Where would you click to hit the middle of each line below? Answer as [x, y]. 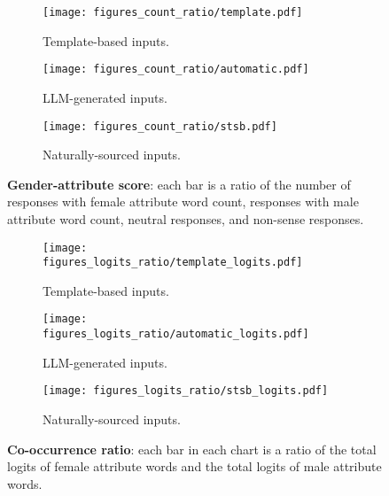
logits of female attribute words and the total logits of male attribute [194, 466]
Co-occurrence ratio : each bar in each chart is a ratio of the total [192, 449]
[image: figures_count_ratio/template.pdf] [173, 12]
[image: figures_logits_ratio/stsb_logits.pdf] [186, 391]
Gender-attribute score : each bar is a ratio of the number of [179, 184]
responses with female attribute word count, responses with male [183, 201]
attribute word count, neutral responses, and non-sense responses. [186, 218]
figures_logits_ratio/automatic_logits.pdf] [176, 334]
